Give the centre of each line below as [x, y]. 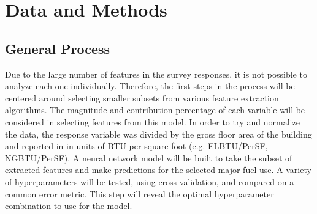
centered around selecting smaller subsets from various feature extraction [142, 98]
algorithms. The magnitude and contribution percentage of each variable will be [155, 110]
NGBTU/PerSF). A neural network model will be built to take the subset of [149, 157]
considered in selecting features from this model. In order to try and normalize [152, 121]
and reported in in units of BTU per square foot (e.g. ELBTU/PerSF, [136, 146]
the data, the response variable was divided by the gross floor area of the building [158, 134]
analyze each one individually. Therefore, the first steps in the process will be [150, 86]
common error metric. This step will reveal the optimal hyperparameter [139, 194]
